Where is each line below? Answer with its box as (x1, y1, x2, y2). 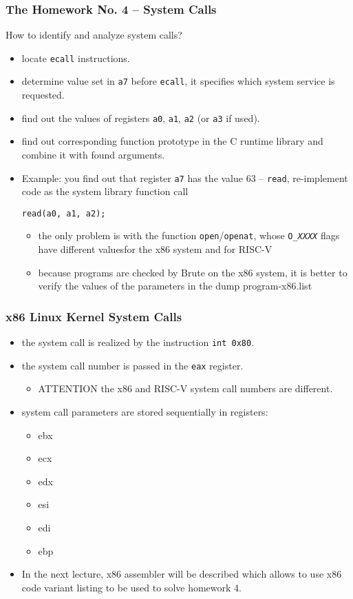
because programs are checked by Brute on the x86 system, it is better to (38, 265, 347, 279)
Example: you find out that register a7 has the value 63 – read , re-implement (21, 170, 348, 185)
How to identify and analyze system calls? (6, 28, 182, 42)
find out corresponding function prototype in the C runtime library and (21, 134, 323, 148)
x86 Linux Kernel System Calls (6, 307, 182, 325)
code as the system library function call (21, 184, 189, 199)
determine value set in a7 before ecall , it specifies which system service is (21, 74, 335, 88)
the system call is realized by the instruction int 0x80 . (21, 335, 255, 349)
